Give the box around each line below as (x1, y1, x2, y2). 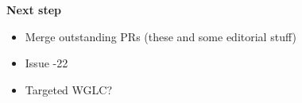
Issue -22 (25, 55, 68, 71)
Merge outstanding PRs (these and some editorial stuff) (25, 28, 296, 44)
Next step (6, 2, 62, 17)
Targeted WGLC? (25, 81, 113, 97)
